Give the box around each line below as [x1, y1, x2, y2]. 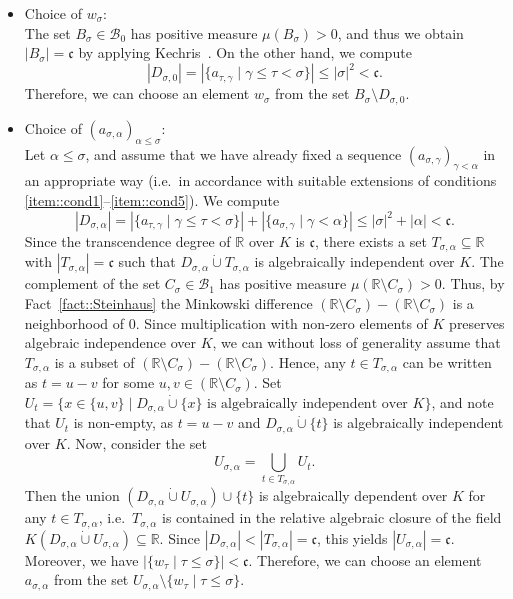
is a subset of [54, 351, 135, 372]
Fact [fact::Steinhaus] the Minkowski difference [24, 293, 313, 314]
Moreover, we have [24, 549, 139, 570]
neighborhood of [24, 312, 125, 333]
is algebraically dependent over [258, 485, 448, 506]
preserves [449, 312, 505, 333]
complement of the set [24, 273, 161, 294]
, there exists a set [315, 231, 427, 252]
